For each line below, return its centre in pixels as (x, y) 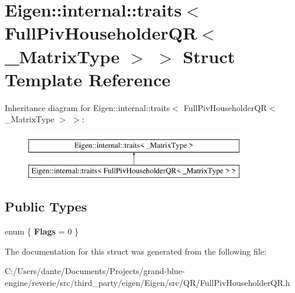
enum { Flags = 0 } (42, 231)
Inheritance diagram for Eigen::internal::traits (87, 107)
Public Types (46, 206)
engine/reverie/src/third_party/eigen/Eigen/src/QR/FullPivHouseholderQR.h (147, 283)
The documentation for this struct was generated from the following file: (136, 251)
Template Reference (88, 79)
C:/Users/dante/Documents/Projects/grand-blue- (95, 271)
